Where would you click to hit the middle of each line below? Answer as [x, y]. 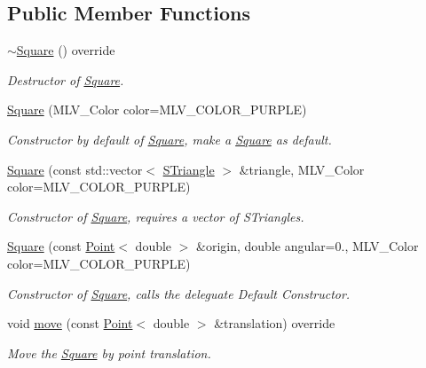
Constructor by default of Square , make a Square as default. [170, 139]
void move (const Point [70, 323]
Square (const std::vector [75, 169]
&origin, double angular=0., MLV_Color [308, 246]
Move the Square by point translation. [109, 352]
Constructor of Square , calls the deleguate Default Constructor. [179, 293]
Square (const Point [61, 246]
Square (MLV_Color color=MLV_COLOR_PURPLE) [157, 110]
